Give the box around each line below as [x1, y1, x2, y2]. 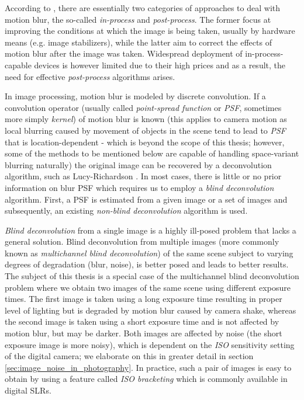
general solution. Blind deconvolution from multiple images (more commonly [5, 235, 279, 248]
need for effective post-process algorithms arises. [5, 70, 175, 82]
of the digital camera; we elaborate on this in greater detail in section [5, 350, 254, 362]
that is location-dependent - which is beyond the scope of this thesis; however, [5, 135, 285, 148]
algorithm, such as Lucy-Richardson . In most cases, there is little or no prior [5, 170, 282, 182]
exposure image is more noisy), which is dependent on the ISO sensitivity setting [5, 338, 295, 350]
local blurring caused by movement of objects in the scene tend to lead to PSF [5, 124, 286, 136]
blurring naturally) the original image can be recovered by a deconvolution [5, 158, 272, 171]
